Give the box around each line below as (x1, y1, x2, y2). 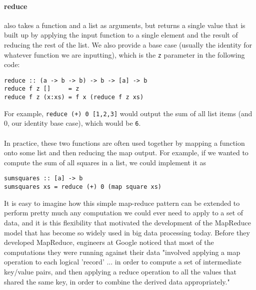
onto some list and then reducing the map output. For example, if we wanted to (4, 147, 248, 158)
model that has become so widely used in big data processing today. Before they (4, 227, 250, 237)
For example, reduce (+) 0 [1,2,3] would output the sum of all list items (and (4, 108, 252, 118)
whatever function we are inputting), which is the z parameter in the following (4, 49, 245, 60)
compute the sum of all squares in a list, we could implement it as (4, 157, 206, 167)
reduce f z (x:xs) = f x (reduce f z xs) (4, 94, 144, 101)
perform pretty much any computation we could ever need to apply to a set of (4, 207, 243, 218)
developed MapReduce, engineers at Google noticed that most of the (4, 237, 214, 247)
